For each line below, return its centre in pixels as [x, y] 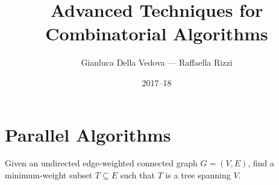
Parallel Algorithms [88, 134]
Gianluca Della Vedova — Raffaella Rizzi [157, 62]
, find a [261, 163]
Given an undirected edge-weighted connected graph [101, 163]
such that [137, 175]
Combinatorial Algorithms [157, 33]
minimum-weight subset [49, 175]
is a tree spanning [198, 175]
